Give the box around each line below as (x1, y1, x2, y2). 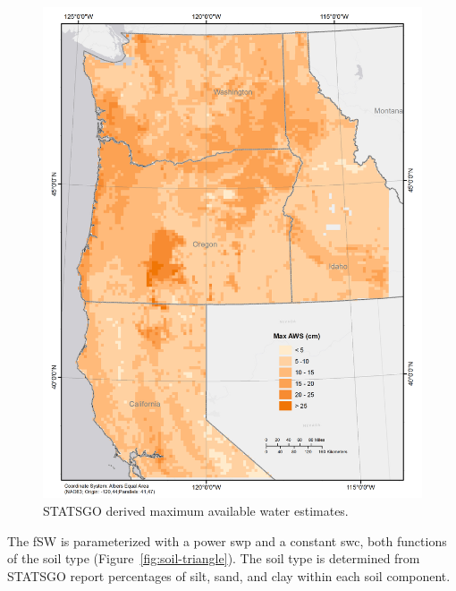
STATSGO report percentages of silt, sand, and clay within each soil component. (7, 566, 451, 585)
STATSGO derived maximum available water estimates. (43, 501, 349, 519)
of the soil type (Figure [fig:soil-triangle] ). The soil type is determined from (7, 549, 420, 568)
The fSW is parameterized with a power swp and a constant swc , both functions (7, 531, 447, 550)
